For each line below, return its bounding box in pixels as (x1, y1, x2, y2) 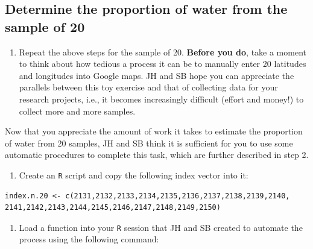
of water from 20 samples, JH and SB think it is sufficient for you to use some (5, 136, 293, 149)
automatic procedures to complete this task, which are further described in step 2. (5, 148, 309, 161)
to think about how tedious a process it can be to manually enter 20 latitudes (19, 57, 306, 70)
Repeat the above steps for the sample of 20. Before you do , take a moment (19, 45, 306, 58)
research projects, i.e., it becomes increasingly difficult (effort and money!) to (19, 92, 304, 105)
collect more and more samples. (19, 104, 136, 117)
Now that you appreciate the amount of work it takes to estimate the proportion (5, 125, 303, 137)
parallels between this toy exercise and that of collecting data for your (19, 81, 278, 93)
